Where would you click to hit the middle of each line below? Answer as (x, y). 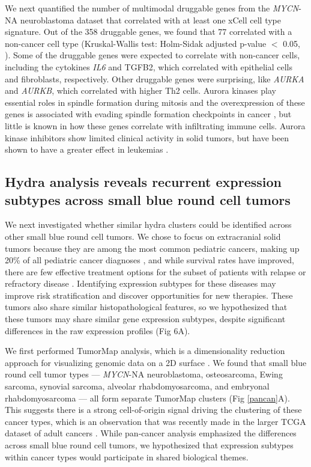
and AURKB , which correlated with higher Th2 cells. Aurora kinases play (140, 90)
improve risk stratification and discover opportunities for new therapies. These (149, 295)
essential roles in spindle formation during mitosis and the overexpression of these (155, 102)
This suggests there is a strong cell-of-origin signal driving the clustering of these (153, 410)
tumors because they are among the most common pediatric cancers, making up (152, 248)
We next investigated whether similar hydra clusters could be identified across (148, 224)
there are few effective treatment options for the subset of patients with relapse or (155, 271)
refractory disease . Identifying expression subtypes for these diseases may (140, 283)
